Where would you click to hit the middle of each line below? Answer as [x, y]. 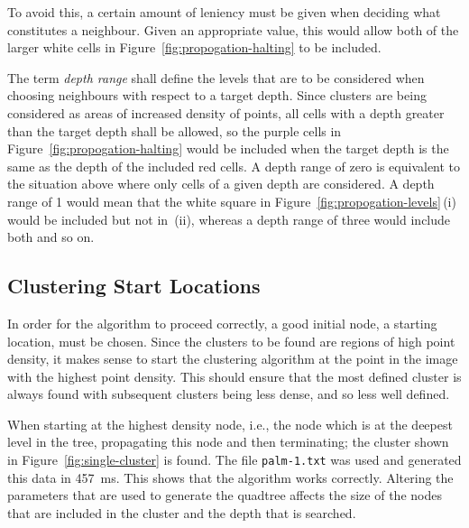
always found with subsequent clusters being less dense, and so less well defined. [229, 394]
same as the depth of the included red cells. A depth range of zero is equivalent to [234, 166]
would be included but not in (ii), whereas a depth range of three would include [229, 219]
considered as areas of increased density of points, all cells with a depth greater [226, 112]
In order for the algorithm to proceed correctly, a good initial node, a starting [222, 323]
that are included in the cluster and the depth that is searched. [182, 512]
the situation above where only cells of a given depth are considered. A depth [221, 184]
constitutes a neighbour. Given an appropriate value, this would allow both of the [233, 29]
